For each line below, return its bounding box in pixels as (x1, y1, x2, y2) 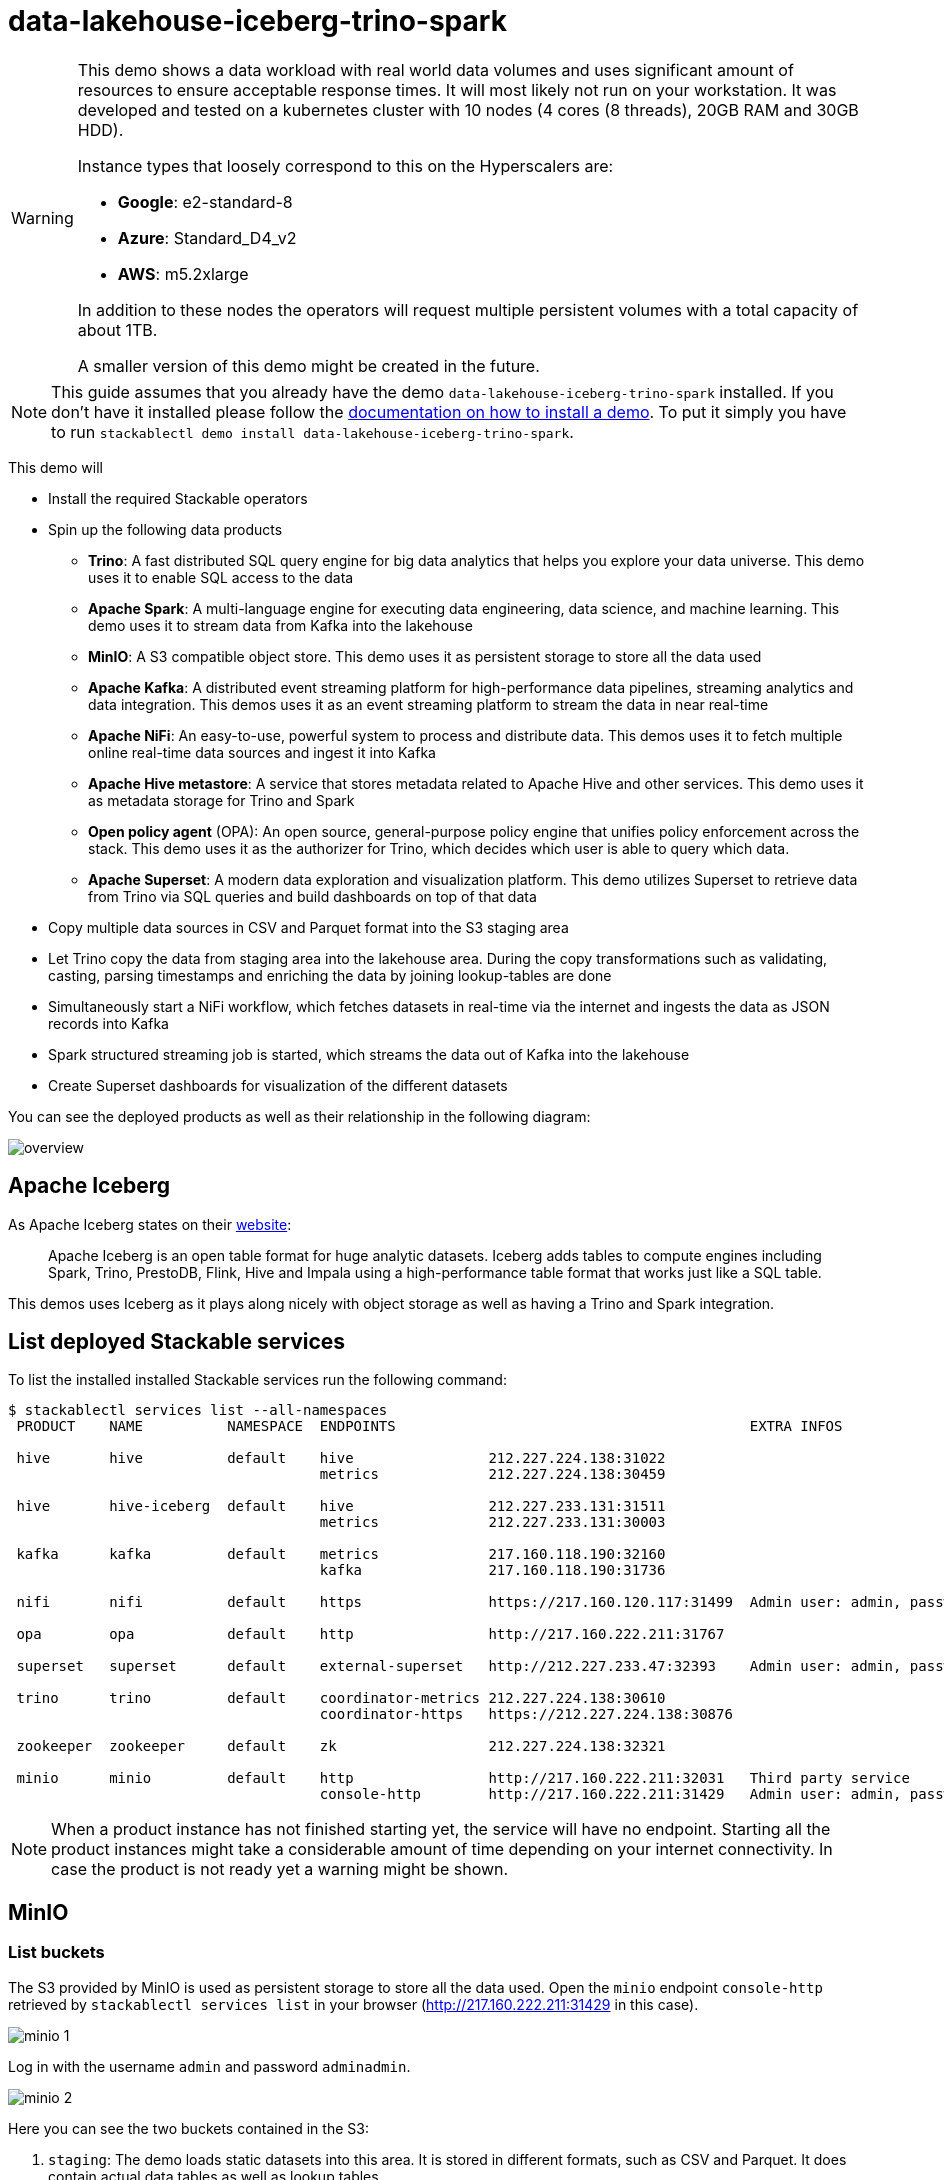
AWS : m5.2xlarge (117, 263, 249, 284)
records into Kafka (48, 1014, 169, 1032)
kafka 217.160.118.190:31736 (319, 1562, 666, 1579)
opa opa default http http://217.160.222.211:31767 (16, 1626, 725, 1643)
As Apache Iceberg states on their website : (8, 1215, 292, 1233)
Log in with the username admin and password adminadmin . (8, 2057, 411, 2075)
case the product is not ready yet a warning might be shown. (51, 1859, 509, 1880)
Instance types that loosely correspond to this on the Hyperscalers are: (77, 155, 614, 176)
